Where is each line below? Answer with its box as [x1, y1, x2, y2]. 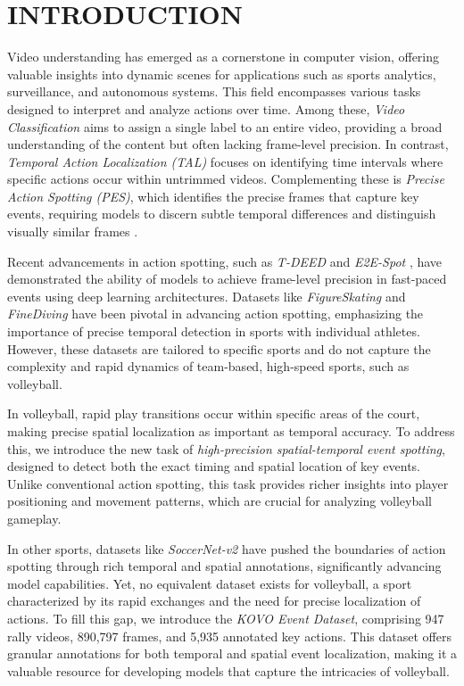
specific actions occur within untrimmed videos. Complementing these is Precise [7, 169, 444, 188]
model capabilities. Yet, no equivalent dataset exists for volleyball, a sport [7, 574, 412, 592]
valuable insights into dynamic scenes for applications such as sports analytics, [7, 64, 436, 83]
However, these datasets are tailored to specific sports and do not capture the [7, 339, 431, 358]
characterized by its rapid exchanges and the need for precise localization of [7, 591, 421, 610]
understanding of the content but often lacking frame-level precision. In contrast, [7, 135, 449, 153]
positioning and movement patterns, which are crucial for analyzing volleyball [7, 492, 432, 510]
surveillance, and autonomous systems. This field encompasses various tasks [7, 82, 421, 101]
